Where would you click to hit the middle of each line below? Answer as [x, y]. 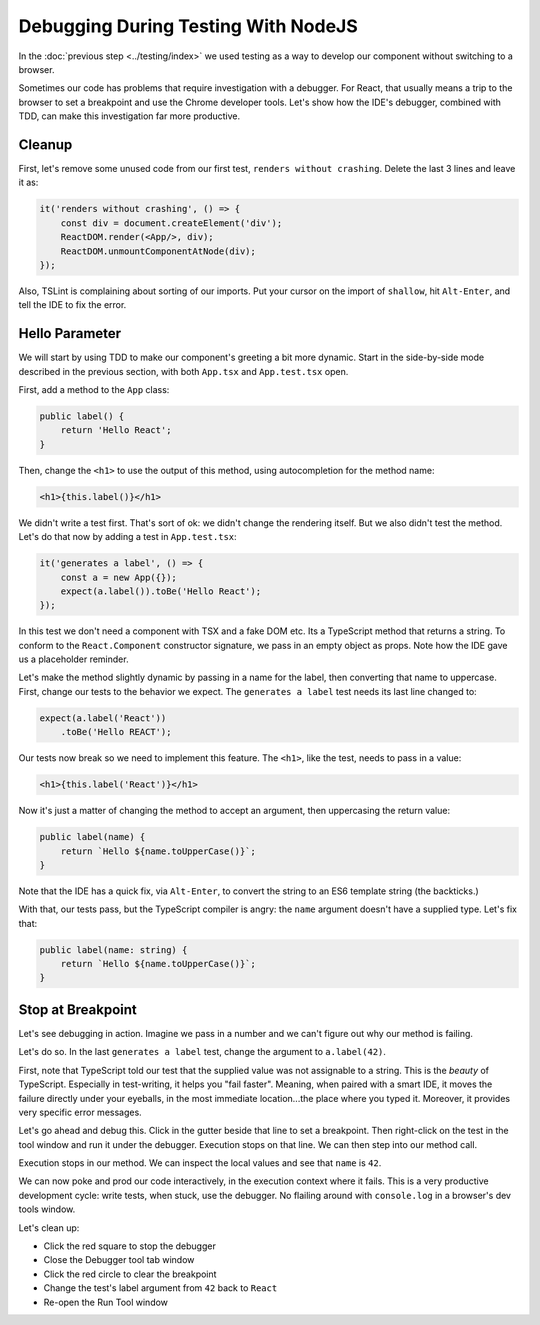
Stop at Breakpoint [77, 1009]
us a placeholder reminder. [73, 659]
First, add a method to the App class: [94, 390]
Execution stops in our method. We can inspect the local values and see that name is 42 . [200, 1163]
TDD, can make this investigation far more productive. [129, 116]
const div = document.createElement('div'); [171, 223]
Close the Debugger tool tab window [119, 1260]
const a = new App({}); [118, 577]
